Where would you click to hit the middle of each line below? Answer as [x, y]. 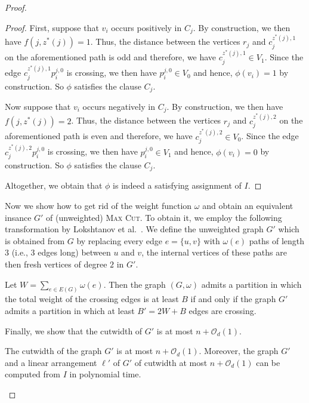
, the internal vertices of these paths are [214, 252]
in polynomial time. [105, 374]
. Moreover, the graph [239, 351]
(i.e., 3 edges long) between [61, 252]
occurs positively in [146, 27]
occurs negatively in [119, 107]
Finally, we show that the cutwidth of [74, 330]
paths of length [277, 240]
